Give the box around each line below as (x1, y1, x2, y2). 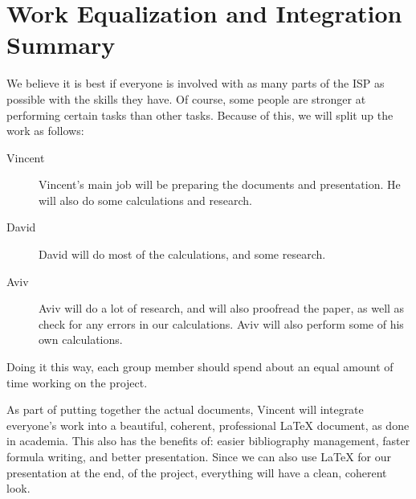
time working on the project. (6, 374, 148, 391)
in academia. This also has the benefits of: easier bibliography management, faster (6, 432, 410, 449)
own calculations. (39, 331, 123, 348)
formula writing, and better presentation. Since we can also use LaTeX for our (6, 448, 391, 464)
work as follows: (6, 122, 84, 139)
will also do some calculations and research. (39, 191, 252, 208)
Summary (6, 28, 116, 61)
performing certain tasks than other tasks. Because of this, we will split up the (6, 106, 394, 123)
